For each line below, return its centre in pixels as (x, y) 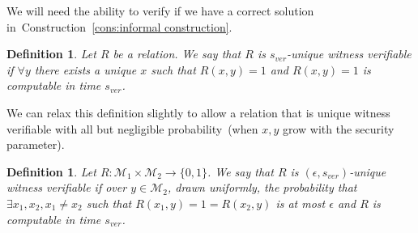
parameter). (36, 144)
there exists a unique (85, 69)
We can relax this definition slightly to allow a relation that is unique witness (198, 112)
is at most (301, 203)
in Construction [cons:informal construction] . (119, 26)
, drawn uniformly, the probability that (262, 187)
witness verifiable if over (67, 187)
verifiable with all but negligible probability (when (132, 128)
